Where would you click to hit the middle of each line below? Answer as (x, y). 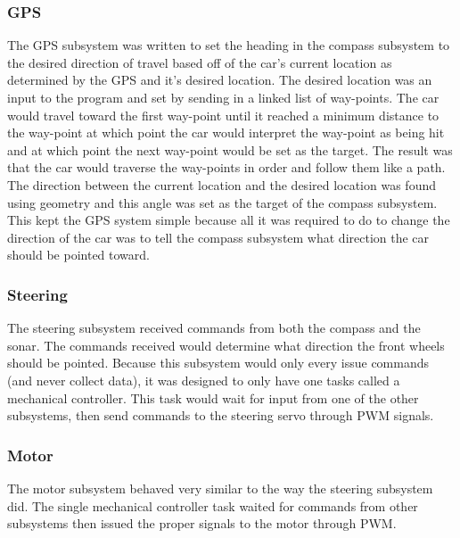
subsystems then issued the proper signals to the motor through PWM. (202, 523)
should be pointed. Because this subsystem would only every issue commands (218, 363)
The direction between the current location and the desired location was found (222, 184)
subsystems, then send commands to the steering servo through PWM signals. (221, 415)
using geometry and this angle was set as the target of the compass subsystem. (222, 202)
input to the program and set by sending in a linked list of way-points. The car (223, 97)
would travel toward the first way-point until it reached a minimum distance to (223, 115)
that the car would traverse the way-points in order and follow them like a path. (226, 167)
